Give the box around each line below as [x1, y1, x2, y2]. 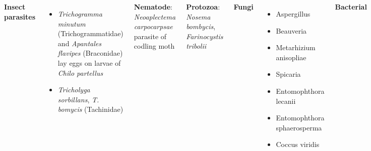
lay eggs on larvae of [57, 57, 121, 68]
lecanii [276, 95, 296, 106]
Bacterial [335, 2, 367, 12]
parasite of [134, 31, 167, 41]
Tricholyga [57, 84, 90, 95]
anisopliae [276, 52, 306, 62]
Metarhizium [276, 42, 316, 53]
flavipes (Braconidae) [57, 48, 123, 58]
